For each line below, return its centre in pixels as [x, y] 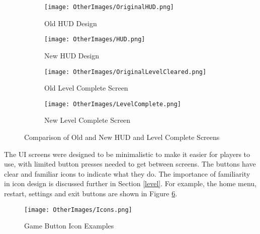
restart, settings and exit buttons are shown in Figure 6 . [91, 193]
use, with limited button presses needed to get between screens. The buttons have [130, 164]
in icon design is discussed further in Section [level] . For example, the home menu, [130, 183]
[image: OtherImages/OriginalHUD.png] [109, 7]
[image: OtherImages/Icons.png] [78, 210]
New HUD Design [72, 55]
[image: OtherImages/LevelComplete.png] [113, 104]
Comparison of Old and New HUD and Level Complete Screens [122, 137]
